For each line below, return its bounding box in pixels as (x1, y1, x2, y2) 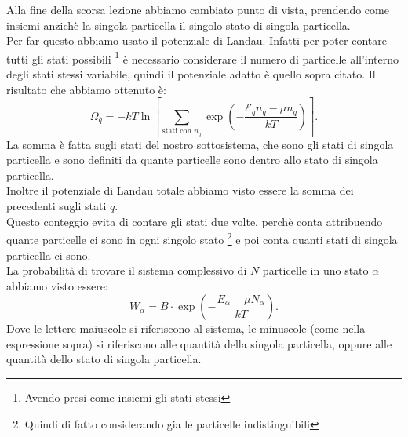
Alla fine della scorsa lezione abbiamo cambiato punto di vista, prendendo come (6, 2, 389, 17)
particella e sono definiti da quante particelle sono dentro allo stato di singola (6, 151, 378, 168)
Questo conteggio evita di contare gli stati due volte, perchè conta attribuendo (6, 213, 383, 229)
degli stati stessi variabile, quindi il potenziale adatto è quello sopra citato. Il (6, 66, 376, 82)
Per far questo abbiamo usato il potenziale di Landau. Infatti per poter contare (6, 32, 387, 49)
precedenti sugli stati (6, 198, 107, 214)
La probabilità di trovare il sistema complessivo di (6, 262, 247, 279)
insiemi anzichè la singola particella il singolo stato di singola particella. (6, 16, 351, 33)
